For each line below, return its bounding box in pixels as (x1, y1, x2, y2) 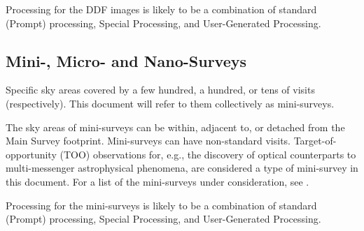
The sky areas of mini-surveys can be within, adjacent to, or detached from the (6, 119, 345, 134)
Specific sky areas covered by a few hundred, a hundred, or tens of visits (6, 82, 315, 97)
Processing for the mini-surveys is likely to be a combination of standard (6, 198, 317, 212)
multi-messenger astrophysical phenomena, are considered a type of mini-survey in (6, 161, 358, 175)
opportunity (6, 147, 57, 161)
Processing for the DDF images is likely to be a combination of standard (6, 2, 317, 16)
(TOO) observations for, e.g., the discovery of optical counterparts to (59, 147, 356, 161)
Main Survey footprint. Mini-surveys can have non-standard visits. (6, 133, 290, 148)
